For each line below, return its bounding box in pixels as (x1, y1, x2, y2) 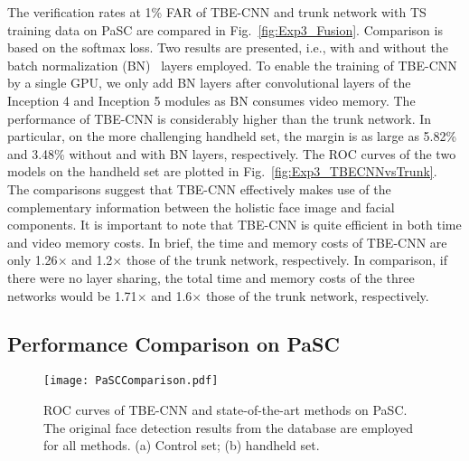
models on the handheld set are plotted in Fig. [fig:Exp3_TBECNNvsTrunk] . (7, 162, 437, 181)
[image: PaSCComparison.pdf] (43, 374, 219, 388)
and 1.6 (151, 286, 192, 305)
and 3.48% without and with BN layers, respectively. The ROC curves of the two (7, 144, 456, 163)
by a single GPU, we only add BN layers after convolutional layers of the (7, 73, 411, 92)
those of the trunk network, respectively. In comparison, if (126, 250, 447, 269)
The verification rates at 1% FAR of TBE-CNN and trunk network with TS (7, 3, 427, 21)
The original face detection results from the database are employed (43, 418, 414, 437)
